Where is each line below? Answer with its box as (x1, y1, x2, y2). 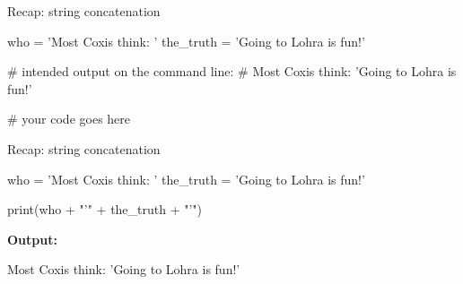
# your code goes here (7, 109, 131, 128)
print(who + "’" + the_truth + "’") (7, 200, 203, 219)
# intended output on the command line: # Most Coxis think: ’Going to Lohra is (7, 62, 457, 81)
